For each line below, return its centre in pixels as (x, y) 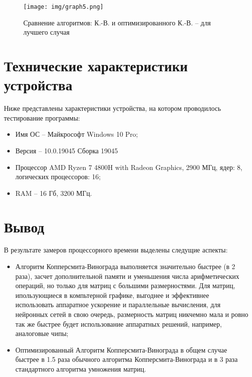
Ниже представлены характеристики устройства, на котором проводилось (113, 108)
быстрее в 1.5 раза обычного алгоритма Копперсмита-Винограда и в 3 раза (126, 359)
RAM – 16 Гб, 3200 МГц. (54, 193)
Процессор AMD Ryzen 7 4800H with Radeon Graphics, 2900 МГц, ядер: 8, (129, 167)
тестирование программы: (42, 117)
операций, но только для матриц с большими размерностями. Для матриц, (125, 285)
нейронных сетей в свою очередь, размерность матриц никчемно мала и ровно (132, 314)
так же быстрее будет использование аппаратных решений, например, (118, 324)
